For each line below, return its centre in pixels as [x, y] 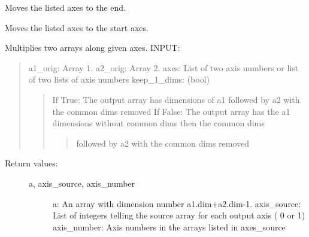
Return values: [31, 163]
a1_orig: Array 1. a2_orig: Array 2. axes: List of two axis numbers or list [163, 67]
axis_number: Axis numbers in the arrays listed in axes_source [169, 227]
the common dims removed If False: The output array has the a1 [171, 111]
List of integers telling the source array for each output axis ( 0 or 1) [179, 215]
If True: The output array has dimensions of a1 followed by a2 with [176, 99]
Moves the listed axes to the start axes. [77, 27]
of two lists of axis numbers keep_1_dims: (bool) [119, 79]
